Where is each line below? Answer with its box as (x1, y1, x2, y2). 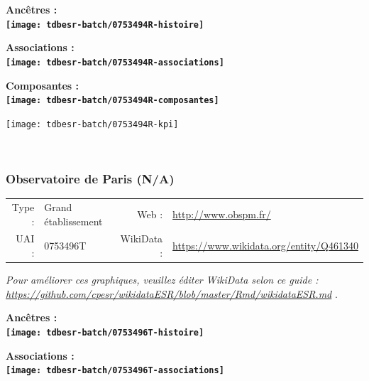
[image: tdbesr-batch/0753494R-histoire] (6, 19, 204, 30)
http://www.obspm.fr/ (172, 206, 271, 221)
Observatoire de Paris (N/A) (6, 169, 175, 187)
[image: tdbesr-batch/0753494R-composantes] (6, 95, 219, 106)
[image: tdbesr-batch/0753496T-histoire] (6, 327, 204, 338)
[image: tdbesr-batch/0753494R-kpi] (6, 119, 179, 129)
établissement (44, 213, 103, 228)
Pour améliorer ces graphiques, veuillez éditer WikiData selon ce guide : (6, 272, 319, 287)
